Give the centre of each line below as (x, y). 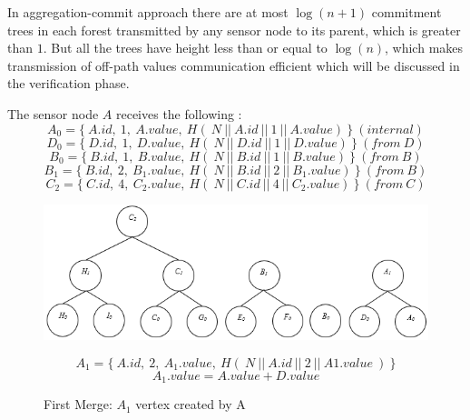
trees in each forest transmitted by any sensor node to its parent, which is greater (234, 30)
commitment (406, 12)
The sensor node (53, 113)
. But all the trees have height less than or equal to (185, 48)
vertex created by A (191, 404)
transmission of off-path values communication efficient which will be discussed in (234, 65)
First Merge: (78, 404)
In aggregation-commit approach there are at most (148, 12)
